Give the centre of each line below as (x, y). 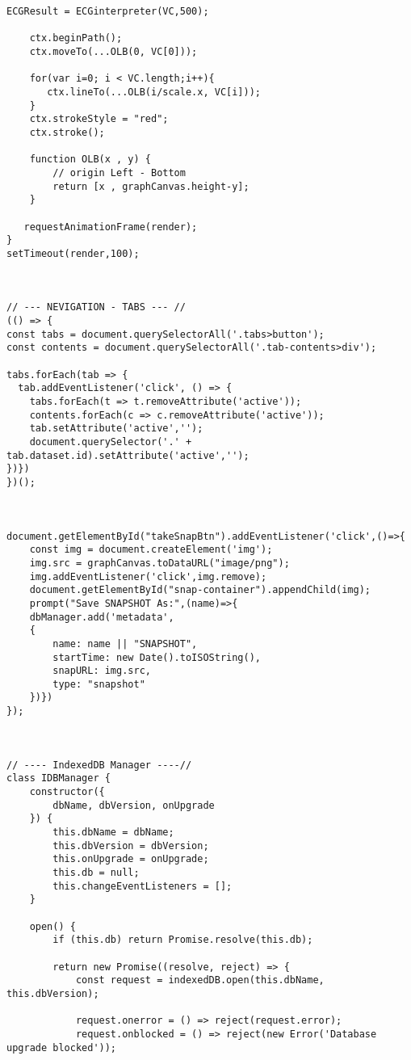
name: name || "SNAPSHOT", (125, 644)
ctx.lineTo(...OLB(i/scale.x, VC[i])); (154, 92)
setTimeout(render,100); (73, 253)
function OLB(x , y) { (90, 160)
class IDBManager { (59, 778)
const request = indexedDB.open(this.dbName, (200, 980)
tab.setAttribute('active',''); (116, 429)
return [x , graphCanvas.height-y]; (151, 186)
